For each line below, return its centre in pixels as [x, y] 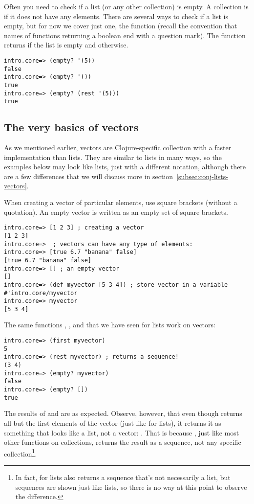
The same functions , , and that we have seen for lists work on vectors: [110, 325]
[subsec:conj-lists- [202, 176]
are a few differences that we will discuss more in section [89, 176]
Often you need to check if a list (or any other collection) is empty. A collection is [126, 6]
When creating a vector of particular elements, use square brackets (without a [121, 202]
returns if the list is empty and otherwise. [66, 45]
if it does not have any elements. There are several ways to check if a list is [116, 16]
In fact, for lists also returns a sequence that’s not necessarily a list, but [123, 477]
